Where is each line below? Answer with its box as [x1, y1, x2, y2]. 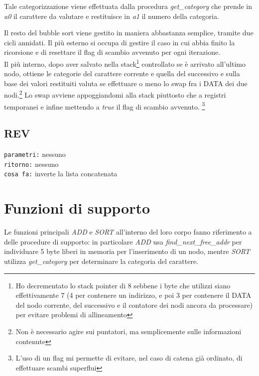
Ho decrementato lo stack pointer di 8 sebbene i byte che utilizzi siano [15, 280, 231, 290]
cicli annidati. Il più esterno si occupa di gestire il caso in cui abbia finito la [4, 37, 235, 47]
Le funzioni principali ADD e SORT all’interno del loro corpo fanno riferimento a [4, 227, 252, 237]
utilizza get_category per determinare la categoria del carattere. [4, 255, 198, 266]
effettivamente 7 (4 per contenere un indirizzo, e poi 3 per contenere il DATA [15, 290, 252, 300]
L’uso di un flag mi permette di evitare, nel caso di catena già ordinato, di [15, 353, 243, 363]
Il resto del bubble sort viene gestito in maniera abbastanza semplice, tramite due [4, 27, 254, 38]
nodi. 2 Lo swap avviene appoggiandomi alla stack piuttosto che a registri [4, 88, 226, 100]
